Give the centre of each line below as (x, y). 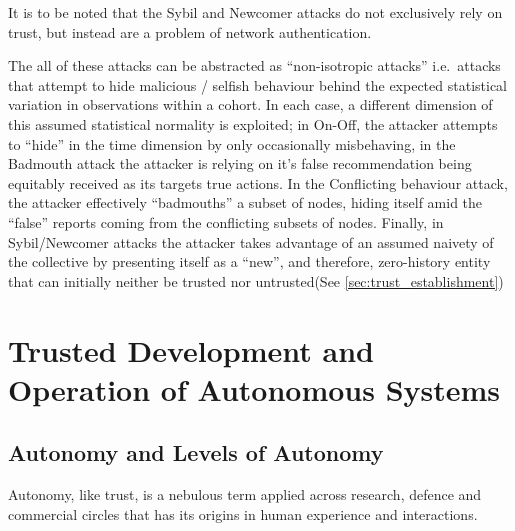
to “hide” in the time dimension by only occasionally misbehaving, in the (232, 143)
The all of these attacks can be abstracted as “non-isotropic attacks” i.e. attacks (254, 65)
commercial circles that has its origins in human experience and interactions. (243, 513)
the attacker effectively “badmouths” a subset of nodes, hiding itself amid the (245, 202)
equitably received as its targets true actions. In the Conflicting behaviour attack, (258, 182)
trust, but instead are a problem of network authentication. (190, 31)
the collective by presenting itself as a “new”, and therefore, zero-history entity (249, 261)
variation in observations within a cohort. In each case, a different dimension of (250, 104)
